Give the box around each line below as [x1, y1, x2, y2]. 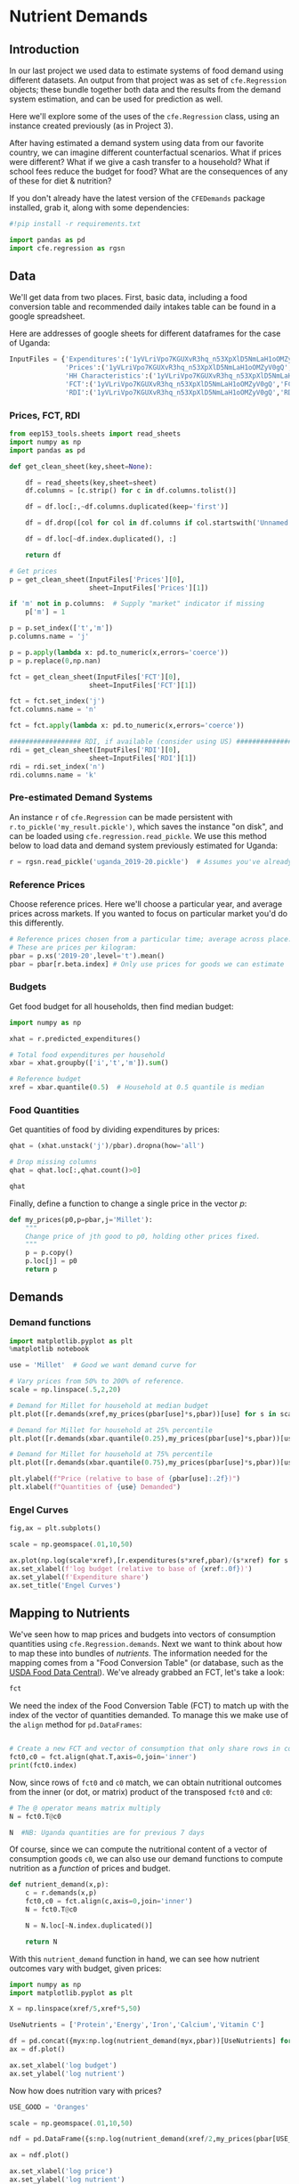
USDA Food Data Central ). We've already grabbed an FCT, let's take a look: [9, 1667, 285, 1678]
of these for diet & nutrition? [9, 175, 112, 186]
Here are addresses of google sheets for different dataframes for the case [9, 328, 281, 339]
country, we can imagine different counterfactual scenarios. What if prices [9, 147, 282, 158]
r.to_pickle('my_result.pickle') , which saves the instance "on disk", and [9, 821, 284, 832]
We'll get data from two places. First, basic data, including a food [9, 292, 247, 303]
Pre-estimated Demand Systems [9, 791, 153, 803]
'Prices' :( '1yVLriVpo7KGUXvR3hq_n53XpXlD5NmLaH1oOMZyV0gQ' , [65, 363, 293, 372]
